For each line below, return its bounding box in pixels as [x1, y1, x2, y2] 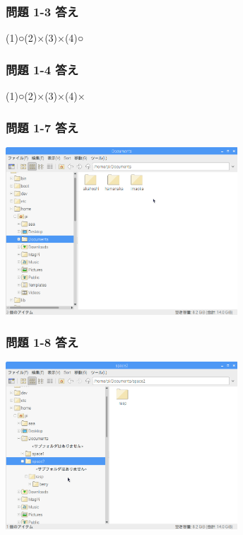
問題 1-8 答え [6, 333, 79, 351]
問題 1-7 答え [6, 118, 79, 136]
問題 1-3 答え [6, 2, 79, 20]
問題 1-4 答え [6, 60, 79, 78]
